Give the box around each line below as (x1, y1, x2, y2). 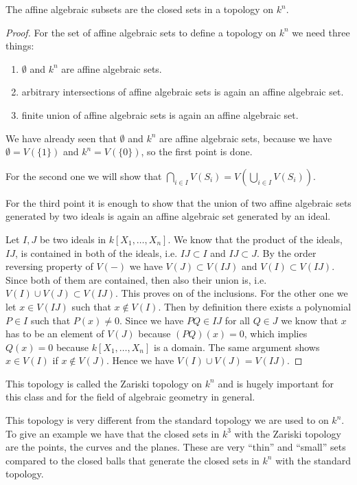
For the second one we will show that (5, 168, 162, 183)
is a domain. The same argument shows (154, 339, 320, 354)
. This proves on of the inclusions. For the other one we (115, 286, 348, 300)
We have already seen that (5, 131, 117, 145)
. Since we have (119, 313, 184, 327)
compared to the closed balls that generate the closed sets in (5, 453, 260, 467)
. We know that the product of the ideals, (168, 232, 343, 246)
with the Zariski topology (234, 426, 341, 440)
